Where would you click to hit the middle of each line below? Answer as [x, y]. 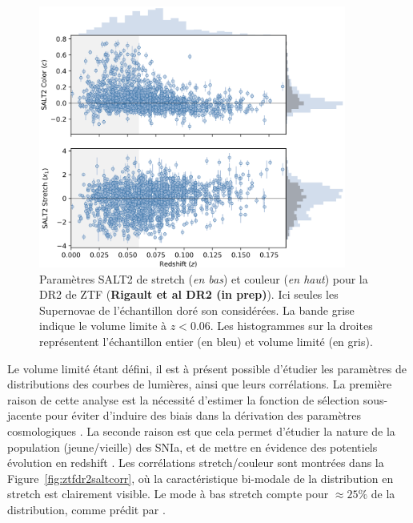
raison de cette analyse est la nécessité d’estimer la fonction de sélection [183, 399]
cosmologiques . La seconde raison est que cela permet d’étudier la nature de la [201, 431]
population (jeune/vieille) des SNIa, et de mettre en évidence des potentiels [192, 447]
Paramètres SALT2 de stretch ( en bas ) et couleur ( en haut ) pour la [204, 278]
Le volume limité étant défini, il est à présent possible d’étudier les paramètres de [207, 368]
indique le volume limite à [103, 326]
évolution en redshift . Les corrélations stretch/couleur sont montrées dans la [196, 463]
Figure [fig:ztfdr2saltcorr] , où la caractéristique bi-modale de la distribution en [200, 478]
